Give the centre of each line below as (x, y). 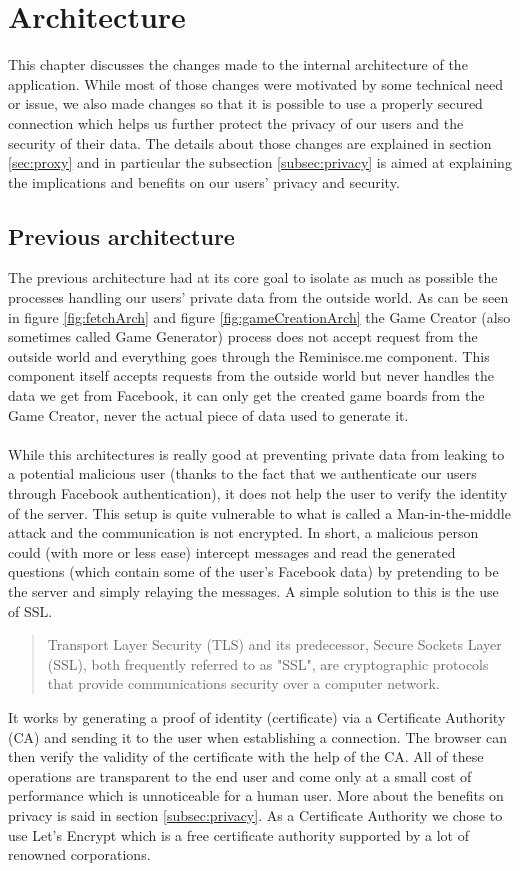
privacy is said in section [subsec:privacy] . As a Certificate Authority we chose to (255, 814)
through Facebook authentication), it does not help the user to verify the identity (258, 493)
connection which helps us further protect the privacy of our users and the (236, 122)
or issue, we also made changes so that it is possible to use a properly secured (245, 103)
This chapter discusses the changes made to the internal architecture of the (238, 64)
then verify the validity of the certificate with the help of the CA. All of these (246, 756)
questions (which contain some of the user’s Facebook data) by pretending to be (253, 571)
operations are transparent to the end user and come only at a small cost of (240, 775)
